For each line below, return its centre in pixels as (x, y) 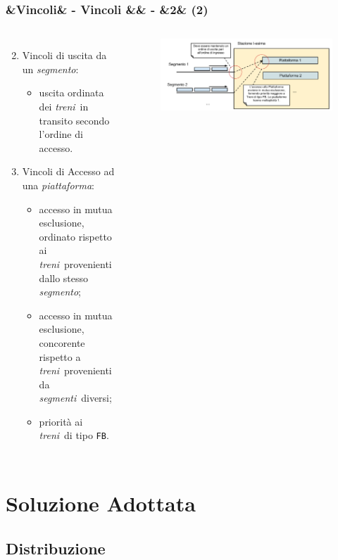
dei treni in (64, 106)
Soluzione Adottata (101, 503)
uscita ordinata (71, 93)
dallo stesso (64, 278)
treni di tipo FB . (74, 435)
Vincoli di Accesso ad (68, 171)
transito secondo (74, 120)
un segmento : (50, 69)
